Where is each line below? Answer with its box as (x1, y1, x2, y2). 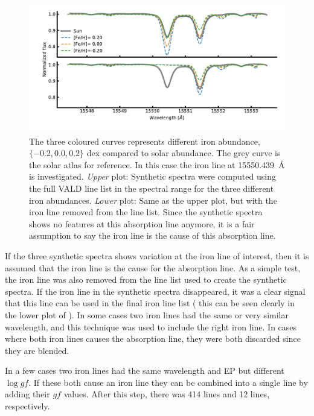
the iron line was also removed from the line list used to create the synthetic (5, 273, 287, 286)
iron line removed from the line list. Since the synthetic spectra (29, 206, 263, 218)
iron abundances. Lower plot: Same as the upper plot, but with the (29, 194, 277, 206)
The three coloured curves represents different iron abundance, (29, 134, 260, 147)
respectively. (5, 400, 50, 412)
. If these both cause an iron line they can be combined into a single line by (28, 376, 308, 388)
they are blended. (5, 344, 69, 356)
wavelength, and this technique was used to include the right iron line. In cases (5, 320, 297, 333)
